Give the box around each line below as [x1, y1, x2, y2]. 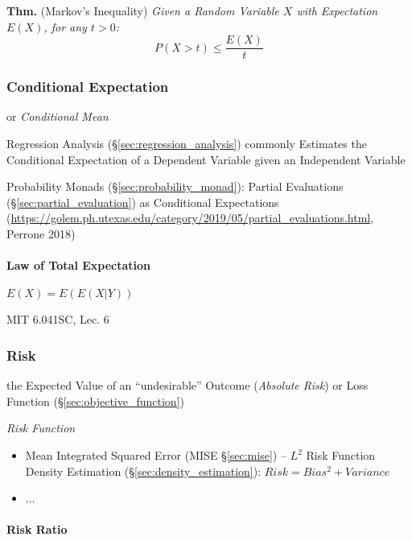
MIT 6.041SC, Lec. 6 [6, 311, 109, 328]
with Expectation [296, 2, 378, 19]
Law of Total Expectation [6, 257, 151, 274]
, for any [43, 18, 87, 35]
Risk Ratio [6, 521, 68, 538]
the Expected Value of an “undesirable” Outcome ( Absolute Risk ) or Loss [6, 377, 369, 394]
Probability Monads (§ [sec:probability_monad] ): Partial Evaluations [6, 178, 344, 195]
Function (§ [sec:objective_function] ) [6, 392, 184, 409]
